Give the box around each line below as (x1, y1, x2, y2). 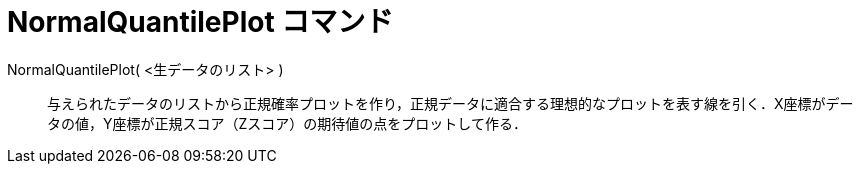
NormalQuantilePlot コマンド (7, 5, 394, 39)
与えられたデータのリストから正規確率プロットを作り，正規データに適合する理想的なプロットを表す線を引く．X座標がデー (47, 94, 854, 112)
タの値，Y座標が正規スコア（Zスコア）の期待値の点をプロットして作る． (47, 114, 527, 132)
